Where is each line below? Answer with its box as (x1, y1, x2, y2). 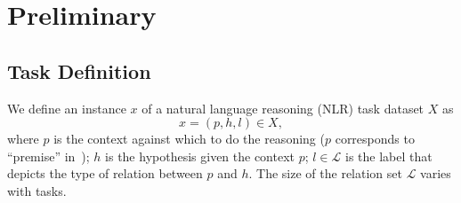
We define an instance (7, 98, 126, 117)
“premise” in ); (7, 146, 90, 165)
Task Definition (7, 57, 151, 84)
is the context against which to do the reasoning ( (53, 129, 325, 148)
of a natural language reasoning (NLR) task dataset (142, 98, 425, 117)
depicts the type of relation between (7, 164, 203, 183)
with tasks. (7, 181, 67, 199)
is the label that (345, 146, 433, 165)
